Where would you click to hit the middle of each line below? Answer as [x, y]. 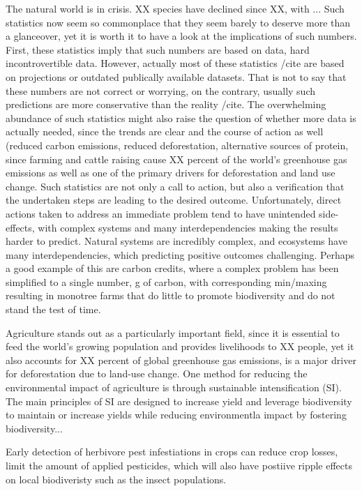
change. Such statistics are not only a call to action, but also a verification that [175, 186]
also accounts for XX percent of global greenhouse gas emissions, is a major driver [181, 360]
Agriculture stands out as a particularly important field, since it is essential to [173, 332]
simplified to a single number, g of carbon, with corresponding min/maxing [166, 281]
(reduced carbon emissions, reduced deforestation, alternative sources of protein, [177, 145]
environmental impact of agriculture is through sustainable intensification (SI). [174, 387]
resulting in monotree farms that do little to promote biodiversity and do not [171, 295]
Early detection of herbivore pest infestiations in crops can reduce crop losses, [172, 452]
